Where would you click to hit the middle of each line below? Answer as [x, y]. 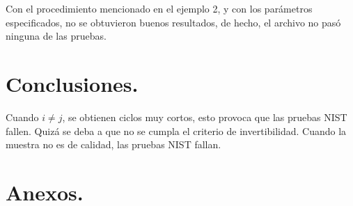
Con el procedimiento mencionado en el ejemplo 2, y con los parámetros [159, 8]
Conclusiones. [72, 83]
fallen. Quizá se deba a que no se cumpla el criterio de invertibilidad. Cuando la [176, 130]
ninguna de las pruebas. [56, 36]
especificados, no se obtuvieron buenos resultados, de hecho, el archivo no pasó [173, 22]
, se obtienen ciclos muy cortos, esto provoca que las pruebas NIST [205, 117]
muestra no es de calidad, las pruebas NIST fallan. [113, 144]
